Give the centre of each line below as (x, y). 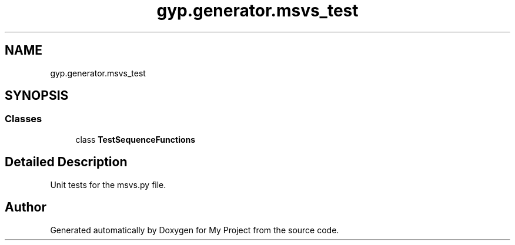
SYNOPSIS (37, 96)
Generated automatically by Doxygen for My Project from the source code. (195, 230)
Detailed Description (66, 162)
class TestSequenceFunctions (136, 139)
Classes (24, 119)
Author (26, 207)
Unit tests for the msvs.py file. (108, 184)
